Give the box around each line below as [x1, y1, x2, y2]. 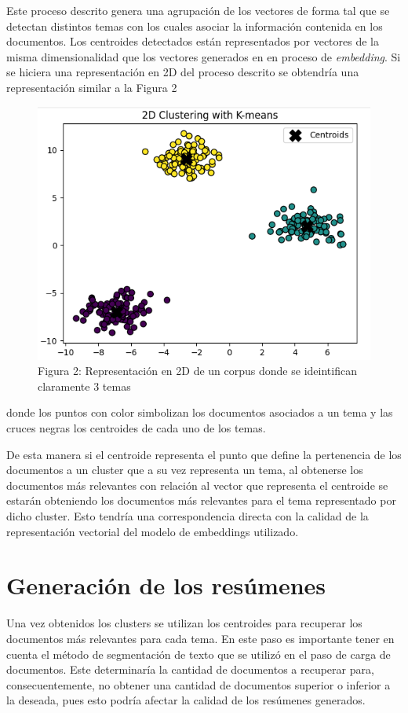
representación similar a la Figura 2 [6, 79, 177, 95]
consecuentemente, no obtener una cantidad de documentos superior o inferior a [6, 676, 391, 693]
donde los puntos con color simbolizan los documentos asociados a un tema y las [6, 404, 393, 421]
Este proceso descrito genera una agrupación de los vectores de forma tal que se [6, 2, 390, 18]
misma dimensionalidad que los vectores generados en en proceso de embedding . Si [6, 48, 401, 64]
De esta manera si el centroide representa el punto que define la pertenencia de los [6, 446, 402, 462]
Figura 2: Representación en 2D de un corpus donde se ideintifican [38, 362, 357, 379]
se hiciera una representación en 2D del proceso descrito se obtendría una [6, 64, 359, 80]
